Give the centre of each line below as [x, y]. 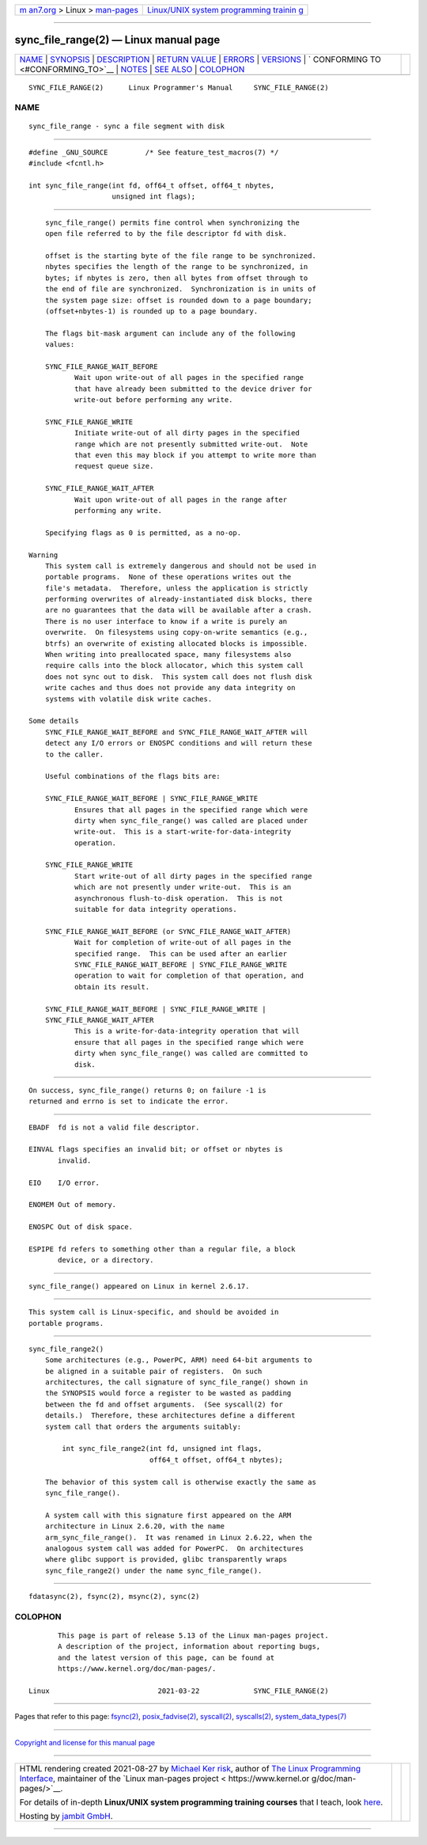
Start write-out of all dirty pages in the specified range [193, 876]
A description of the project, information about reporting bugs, [189, 1647]
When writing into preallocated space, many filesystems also [168, 655]
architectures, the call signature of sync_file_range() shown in [176, 1382]
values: [60, 345]
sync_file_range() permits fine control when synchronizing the [172, 222]
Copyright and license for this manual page [85, 1742]
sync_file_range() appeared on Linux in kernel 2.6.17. [139, 1286]
